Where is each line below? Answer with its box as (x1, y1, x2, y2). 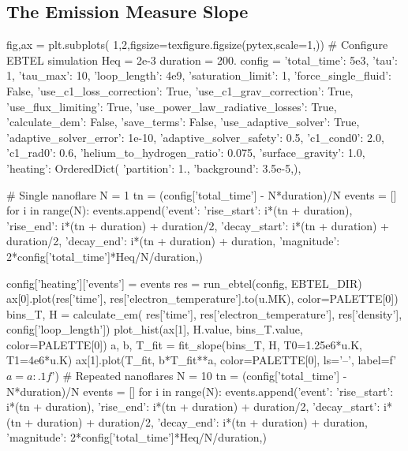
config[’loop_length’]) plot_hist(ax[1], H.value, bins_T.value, (6, 321, 303, 337)
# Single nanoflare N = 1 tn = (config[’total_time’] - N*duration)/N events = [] (6, 186, 397, 203)
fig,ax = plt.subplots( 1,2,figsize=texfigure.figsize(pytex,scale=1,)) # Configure (6, 36, 388, 53)
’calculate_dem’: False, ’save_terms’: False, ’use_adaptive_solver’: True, (6, 114, 360, 130)
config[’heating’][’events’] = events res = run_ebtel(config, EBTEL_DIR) (6, 274, 362, 291)
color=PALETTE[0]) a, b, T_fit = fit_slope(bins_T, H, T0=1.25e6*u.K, (6, 336, 362, 352)
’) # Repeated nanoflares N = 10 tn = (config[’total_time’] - (51, 367, 347, 384)
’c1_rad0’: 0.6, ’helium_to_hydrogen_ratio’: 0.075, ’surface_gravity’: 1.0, (6, 144, 365, 161)
